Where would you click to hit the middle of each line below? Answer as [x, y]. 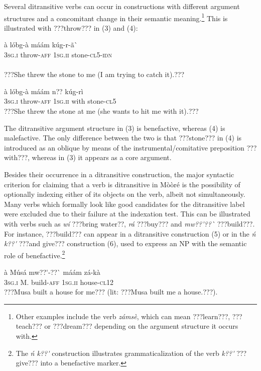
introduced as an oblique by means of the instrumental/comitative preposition [124, 147]
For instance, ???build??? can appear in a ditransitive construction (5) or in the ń [130, 233]
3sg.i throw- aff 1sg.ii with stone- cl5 [60, 101]
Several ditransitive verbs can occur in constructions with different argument [122, 6]
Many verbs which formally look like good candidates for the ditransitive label [124, 204]
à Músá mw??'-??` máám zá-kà [52, 272]
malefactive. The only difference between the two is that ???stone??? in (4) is [123, 138]
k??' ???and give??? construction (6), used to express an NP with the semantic [125, 243]
